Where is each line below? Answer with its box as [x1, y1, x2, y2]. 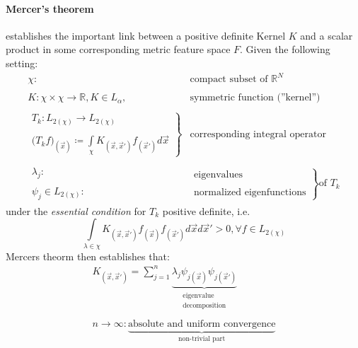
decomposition [183, 302, 226, 310]
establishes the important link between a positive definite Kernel [6, 28, 286, 42]
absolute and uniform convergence [127, 318, 276, 329]
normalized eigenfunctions [194, 187, 306, 197]
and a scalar [300, 28, 353, 42]
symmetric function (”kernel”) [190, 93, 321, 103]
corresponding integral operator [190, 129, 326, 139]
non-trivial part [178, 335, 226, 342]
